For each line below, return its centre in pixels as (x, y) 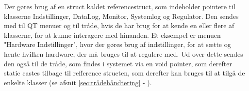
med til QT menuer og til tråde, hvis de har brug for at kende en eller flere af (119, 25)
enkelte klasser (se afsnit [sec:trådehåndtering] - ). (78, 82)
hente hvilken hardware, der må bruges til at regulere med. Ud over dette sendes (124, 53)
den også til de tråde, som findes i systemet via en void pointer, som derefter (118, 63)
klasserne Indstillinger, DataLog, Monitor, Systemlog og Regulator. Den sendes (121, 16)
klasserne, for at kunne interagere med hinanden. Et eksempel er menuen (112, 35)
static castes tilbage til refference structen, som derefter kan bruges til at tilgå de (124, 73)
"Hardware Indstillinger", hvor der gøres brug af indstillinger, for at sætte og (117, 44)
